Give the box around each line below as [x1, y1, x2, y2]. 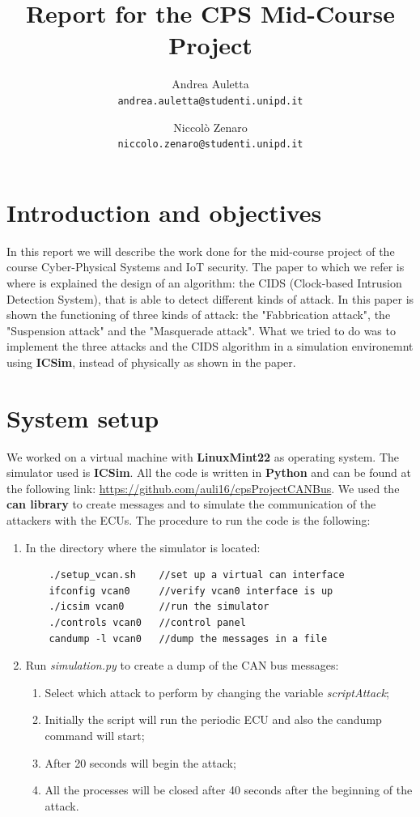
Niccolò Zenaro [173, 118, 248, 135]
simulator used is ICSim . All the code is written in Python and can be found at [6, 464, 411, 481]
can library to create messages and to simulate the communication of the [6, 496, 376, 513]
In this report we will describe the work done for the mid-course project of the [6, 242, 395, 259]
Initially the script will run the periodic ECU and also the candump [45, 711, 382, 728]
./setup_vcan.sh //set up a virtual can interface [49, 569, 345, 581]
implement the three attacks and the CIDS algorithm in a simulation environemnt [6, 338, 414, 355]
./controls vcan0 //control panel [49, 616, 246, 628]
